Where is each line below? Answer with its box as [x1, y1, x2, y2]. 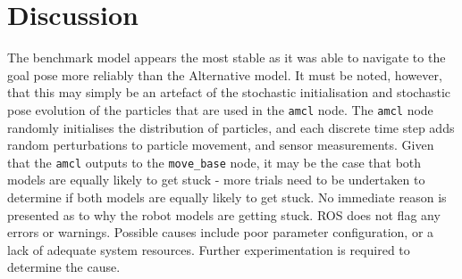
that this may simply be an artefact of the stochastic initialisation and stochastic [7, 83, 451, 102]
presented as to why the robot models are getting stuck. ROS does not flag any [7, 205, 441, 224]
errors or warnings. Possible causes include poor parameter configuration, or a [7, 223, 434, 242]
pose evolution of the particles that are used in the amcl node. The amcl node [7, 100, 433, 119]
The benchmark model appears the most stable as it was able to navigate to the [7, 48, 446, 67]
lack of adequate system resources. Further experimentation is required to [7, 240, 410, 258]
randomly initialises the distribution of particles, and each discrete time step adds [7, 118, 455, 136]
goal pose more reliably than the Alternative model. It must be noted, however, [7, 65, 442, 84]
